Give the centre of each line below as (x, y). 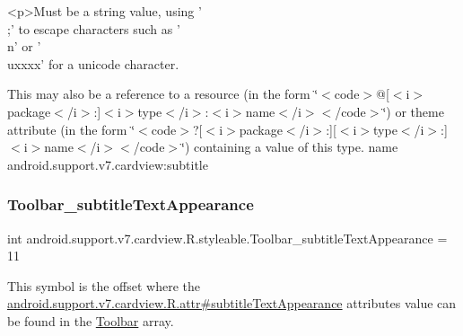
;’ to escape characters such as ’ (94, 28)
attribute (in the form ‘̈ (71, 129)
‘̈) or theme (413, 111)
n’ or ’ (24, 46)
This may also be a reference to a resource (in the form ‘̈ (163, 94)
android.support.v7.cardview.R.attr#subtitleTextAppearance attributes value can (232, 303)
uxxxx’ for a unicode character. (93, 63)
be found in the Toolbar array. (91, 320)
